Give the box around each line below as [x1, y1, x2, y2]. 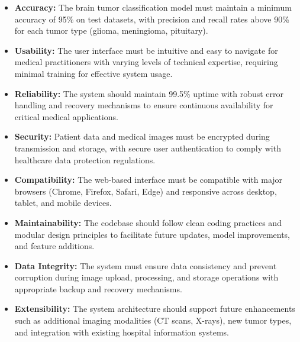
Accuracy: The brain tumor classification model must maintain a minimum [14, 1, 292, 13]
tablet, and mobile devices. [14, 196, 112, 209]
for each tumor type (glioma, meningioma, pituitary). [14, 24, 208, 37]
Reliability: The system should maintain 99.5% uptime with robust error [14, 87, 284, 99]
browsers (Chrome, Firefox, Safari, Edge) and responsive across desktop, [14, 185, 277, 197]
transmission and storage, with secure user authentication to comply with [14, 141, 281, 154]
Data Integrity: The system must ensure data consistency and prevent [14, 259, 277, 272]
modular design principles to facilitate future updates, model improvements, [14, 228, 291, 240]
